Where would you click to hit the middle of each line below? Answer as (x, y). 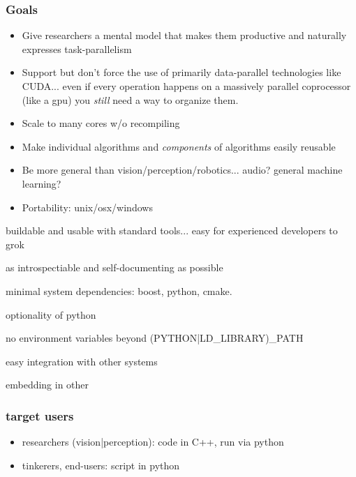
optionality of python (51, 314)
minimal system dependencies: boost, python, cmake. (119, 290)
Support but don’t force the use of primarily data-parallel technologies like (181, 72)
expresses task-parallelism (77, 48)
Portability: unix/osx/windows (87, 207)
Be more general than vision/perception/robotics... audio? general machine (182, 170)
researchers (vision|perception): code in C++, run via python (153, 442)
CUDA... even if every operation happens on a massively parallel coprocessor (186, 86)
